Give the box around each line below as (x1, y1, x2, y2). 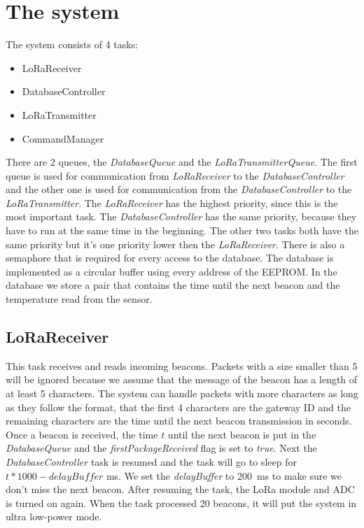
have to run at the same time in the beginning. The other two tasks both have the (6, 223, 358, 238)
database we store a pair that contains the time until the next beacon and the (6, 278, 340, 292)
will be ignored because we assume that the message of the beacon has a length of (6, 372, 358, 387)
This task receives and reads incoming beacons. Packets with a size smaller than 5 (6, 358, 358, 373)
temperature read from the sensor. (6, 292, 153, 306)
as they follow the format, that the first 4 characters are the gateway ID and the (6, 399, 351, 414)
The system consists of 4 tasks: (6, 37, 139, 52)
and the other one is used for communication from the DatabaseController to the (6, 182, 352, 197)
